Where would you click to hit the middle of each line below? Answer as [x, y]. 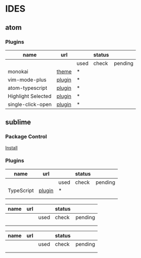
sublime [18, 122]
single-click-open [30, 104]
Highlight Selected [30, 96]
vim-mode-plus [27, 80]
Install [11, 147]
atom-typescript [28, 88]
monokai [18, 71]
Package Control [26, 137]
